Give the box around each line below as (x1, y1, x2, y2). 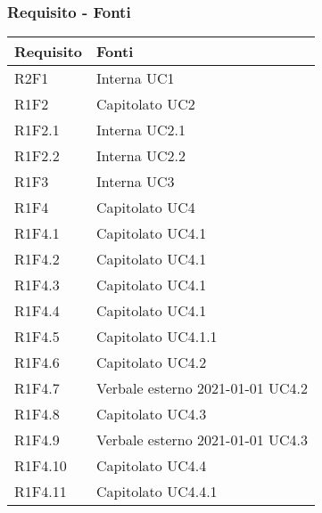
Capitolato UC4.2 (96, 352, 207, 373)
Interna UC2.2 (96, 145, 186, 167)
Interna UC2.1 (96, 119, 186, 141)
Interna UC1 (96, 68, 175, 89)
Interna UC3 (96, 171, 175, 192)
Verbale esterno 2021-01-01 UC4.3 (96, 429, 309, 451)
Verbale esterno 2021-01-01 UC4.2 (96, 378, 309, 399)
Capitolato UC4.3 (96, 403, 207, 425)
